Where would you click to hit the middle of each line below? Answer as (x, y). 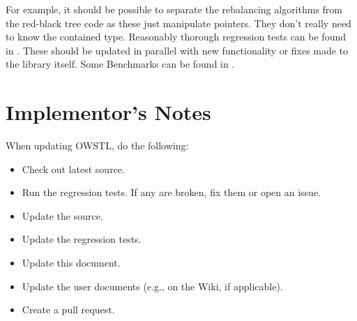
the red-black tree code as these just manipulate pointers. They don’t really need (178, 23)
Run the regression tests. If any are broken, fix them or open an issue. (172, 192)
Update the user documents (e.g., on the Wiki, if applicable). (152, 286)
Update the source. (62, 215)
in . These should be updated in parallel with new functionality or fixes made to (177, 50)
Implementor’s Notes (108, 112)
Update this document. (71, 263)
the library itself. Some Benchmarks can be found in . (120, 64)
